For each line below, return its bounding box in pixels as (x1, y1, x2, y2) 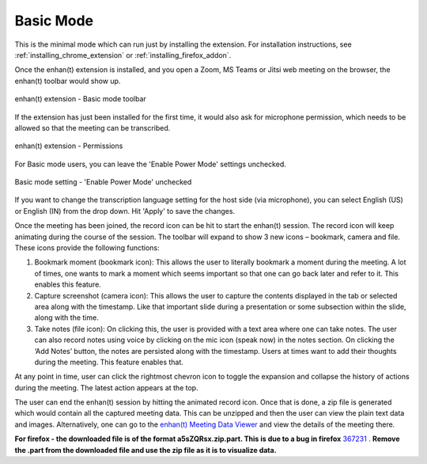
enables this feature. (34, 280, 102, 289)
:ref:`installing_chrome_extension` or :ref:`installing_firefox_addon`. (14, 50, 232, 59)
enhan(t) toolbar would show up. (14, 76, 121, 86)
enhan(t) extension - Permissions (14, 141, 123, 150)
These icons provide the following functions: (14, 243, 160, 253)
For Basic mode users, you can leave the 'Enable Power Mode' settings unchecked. (14, 159, 286, 169)
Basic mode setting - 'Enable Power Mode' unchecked (14, 177, 192, 187)
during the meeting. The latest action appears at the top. (14, 382, 198, 392)
